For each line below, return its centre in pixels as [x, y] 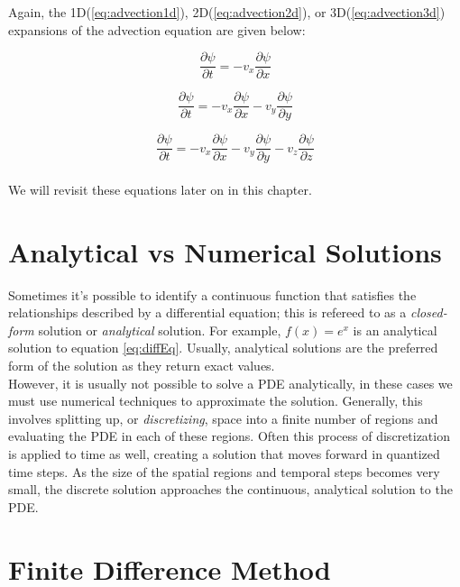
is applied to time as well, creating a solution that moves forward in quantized [224, 454]
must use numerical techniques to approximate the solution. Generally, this [216, 401]
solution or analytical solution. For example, [160, 330]
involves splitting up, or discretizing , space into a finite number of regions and [223, 418]
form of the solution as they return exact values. [142, 366]
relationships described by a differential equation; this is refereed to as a [207, 312]
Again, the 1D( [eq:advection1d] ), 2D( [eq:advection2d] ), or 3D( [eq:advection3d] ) [227, 12]
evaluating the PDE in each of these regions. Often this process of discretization [229, 436]
